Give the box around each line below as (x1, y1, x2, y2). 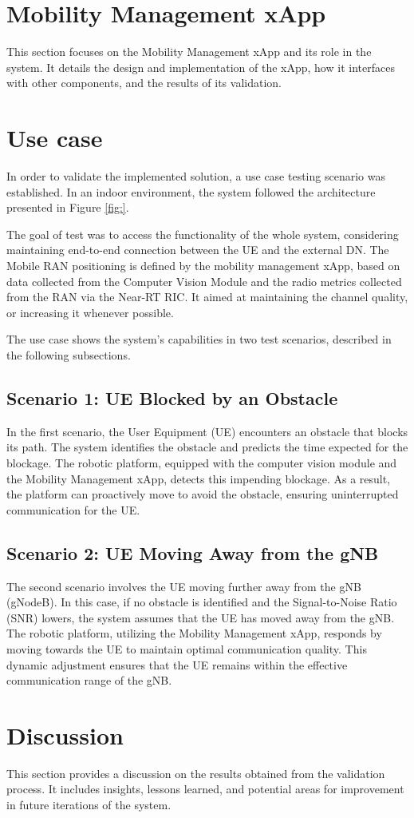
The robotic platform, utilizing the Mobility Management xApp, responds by (6, 625, 382, 641)
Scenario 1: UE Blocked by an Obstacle (6, 385, 338, 410)
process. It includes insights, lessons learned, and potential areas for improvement (6, 780, 404, 797)
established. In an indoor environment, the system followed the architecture (6, 183, 376, 200)
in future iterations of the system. (6, 796, 172, 812)
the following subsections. (6, 346, 131, 363)
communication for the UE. (6, 501, 140, 518)
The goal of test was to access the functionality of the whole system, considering (6, 225, 399, 242)
